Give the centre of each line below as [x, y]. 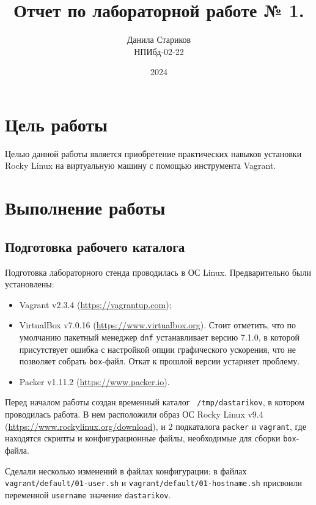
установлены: [30, 284]
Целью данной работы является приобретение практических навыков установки [153, 153]
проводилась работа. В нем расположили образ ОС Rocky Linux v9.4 [134, 414]
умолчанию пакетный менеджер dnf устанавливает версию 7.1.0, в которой [159, 337]
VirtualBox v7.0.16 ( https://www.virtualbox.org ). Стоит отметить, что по [157, 325]
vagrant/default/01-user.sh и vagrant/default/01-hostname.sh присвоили [154, 483]
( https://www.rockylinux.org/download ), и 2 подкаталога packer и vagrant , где [156, 426]
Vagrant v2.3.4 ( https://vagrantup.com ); [95, 304]
